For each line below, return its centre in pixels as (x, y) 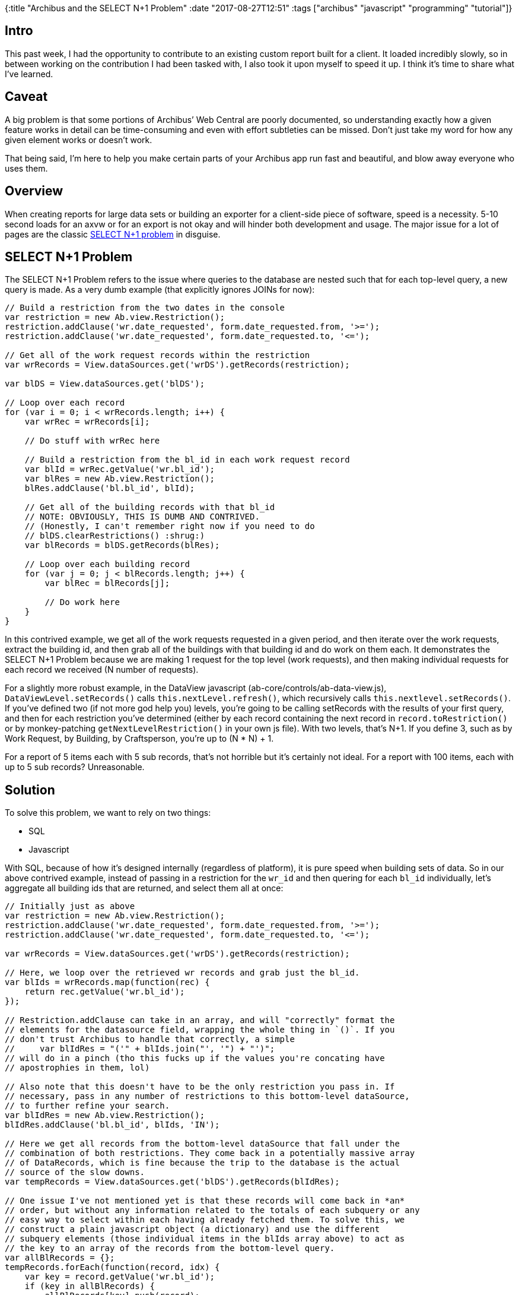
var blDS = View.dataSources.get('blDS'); (105, 384)
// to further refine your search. (87, 1106)
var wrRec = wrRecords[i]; (87, 422)
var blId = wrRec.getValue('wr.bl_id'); (120, 469)
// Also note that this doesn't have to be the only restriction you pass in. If (200, 1087)
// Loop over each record (65, 403)
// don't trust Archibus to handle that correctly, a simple (150, 1039)
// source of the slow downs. (75, 1172)
